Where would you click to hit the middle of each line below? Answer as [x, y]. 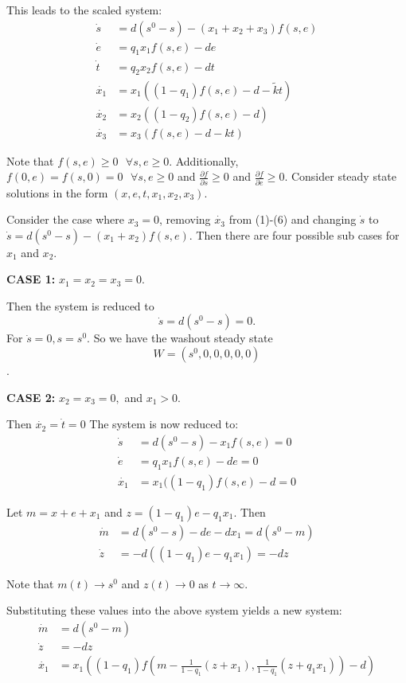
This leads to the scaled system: [84, 10]
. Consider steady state [341, 176]
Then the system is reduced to [80, 305]
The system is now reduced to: [164, 424]
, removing [185, 219]
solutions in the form [57, 192]
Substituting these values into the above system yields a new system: [174, 610]
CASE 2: [31, 397]
